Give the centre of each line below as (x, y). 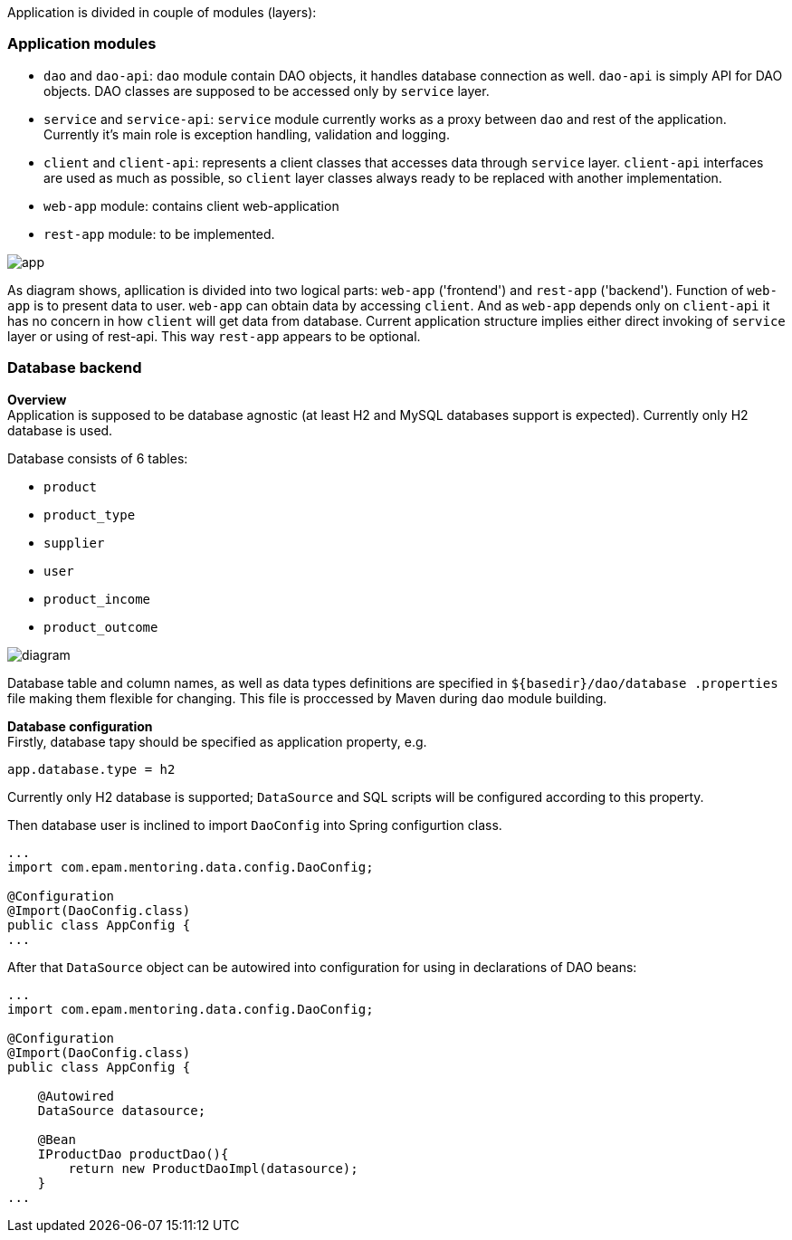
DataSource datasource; (122, 1110)
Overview (37, 399)
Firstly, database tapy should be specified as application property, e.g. (217, 741)
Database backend (75, 368)
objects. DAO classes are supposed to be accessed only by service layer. (267, 91)
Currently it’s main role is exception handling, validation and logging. (247, 134)
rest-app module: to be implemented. (159, 234)
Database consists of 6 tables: (98, 458)
